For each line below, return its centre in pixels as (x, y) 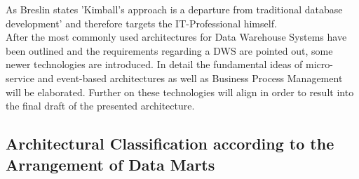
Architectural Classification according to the (170, 144)
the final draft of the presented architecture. (100, 106)
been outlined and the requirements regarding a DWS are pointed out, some (169, 50)
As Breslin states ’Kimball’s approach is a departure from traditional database (174, 9)
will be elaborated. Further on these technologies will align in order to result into (180, 92)
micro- (319, 64)
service (20, 78)
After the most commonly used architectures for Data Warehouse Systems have (176, 37)
